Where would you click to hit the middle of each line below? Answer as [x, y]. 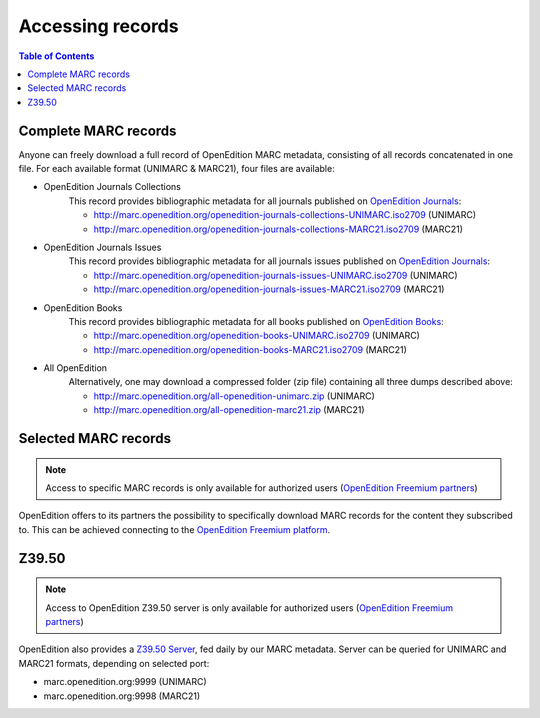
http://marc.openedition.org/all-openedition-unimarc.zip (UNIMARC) [234, 396]
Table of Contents [56, 56]
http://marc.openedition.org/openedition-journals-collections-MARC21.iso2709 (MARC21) [278, 229]
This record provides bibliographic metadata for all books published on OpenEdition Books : [256, 321]
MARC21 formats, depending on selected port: [114, 663]
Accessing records [98, 26]
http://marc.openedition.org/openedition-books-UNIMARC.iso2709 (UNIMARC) [256, 336]
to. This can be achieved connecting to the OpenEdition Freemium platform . [174, 529]
